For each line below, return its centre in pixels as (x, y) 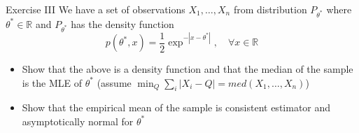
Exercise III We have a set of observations (96, 9)
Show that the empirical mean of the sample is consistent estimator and (176, 107)
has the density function (122, 23)
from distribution (270, 9)
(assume (114, 82)
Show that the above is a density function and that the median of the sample (188, 69)
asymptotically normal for (78, 121)
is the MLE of (52, 82)
